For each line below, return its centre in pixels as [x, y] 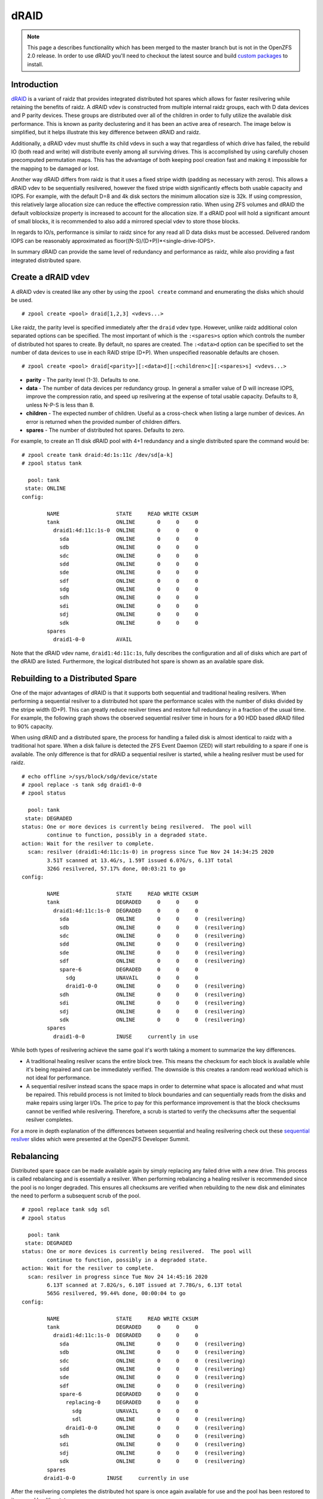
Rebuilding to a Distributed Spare [74, 678]
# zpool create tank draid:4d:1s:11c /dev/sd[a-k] [97, 455]
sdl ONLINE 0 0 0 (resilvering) [159, 1419]
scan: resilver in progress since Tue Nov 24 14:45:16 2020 [118, 1277]
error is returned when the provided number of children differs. [104, 422]
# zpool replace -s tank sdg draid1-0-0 [82, 785]
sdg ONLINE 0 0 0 [129, 589]
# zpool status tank [52, 463]
